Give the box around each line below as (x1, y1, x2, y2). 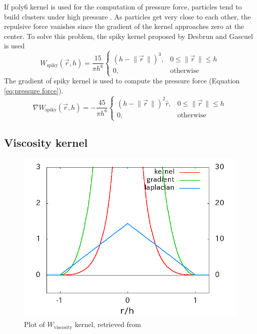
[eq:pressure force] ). (4, 85, 63, 95)
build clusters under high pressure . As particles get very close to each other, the (4, 11, 251, 21)
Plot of (24, 319, 45, 330)
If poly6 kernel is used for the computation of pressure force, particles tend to (4, 1, 242, 11)
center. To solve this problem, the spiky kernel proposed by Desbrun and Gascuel (4, 30, 253, 41)
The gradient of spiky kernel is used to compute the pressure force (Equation (4, 75, 240, 86)
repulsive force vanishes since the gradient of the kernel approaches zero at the (4, 21, 244, 31)
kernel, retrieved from (74, 319, 141, 330)
